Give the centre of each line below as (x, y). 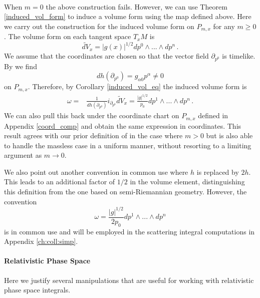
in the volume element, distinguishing (187, 182)
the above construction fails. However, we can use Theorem (137, 6)
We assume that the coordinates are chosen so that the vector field (106, 56)
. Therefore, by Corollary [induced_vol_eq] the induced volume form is (137, 86)
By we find (21, 66)
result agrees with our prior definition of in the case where (93, 135)
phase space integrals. (37, 290)
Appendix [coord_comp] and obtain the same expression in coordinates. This (123, 125)
